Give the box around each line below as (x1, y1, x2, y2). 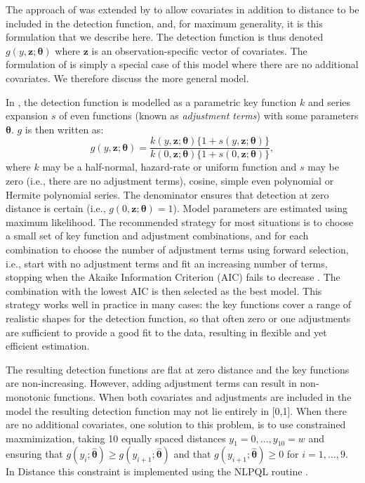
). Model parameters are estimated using (173, 201, 348, 216)
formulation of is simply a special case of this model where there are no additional (6, 57, 359, 72)
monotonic (6, 389, 51, 404)
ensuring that (6, 446, 63, 461)
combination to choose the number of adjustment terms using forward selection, (6, 241, 349, 256)
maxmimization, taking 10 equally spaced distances (6, 430, 226, 445)
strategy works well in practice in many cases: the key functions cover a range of (6, 297, 352, 312)
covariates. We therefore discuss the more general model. (6, 70, 249, 85)
